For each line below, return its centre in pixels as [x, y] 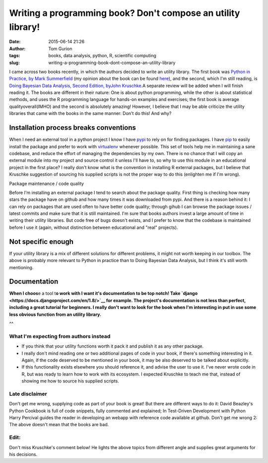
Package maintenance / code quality [47, 184]
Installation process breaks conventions [73, 128]
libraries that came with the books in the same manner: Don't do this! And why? [90, 113]
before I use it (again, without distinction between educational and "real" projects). [94, 227]
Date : [15, 42]
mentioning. [21, 267]
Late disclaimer [28, 394]
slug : [14, 63]
